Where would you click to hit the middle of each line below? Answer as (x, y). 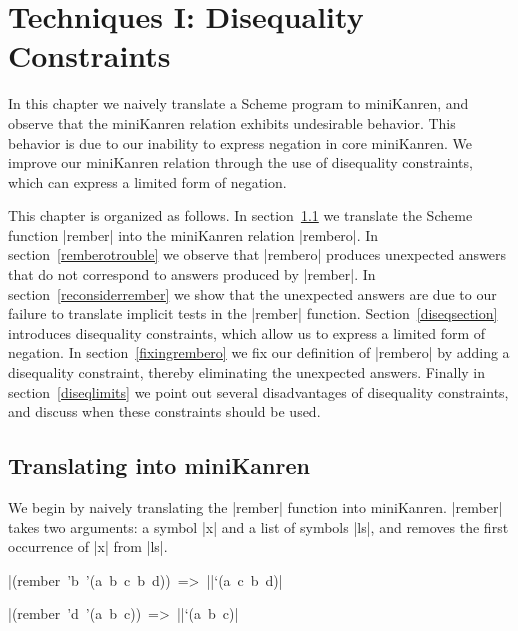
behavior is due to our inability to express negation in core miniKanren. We (240, 142)
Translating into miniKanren (159, 465)
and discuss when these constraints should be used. (164, 411)
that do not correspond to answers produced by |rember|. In (192, 274)
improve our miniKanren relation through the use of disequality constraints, (240, 162)
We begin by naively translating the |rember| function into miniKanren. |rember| (255, 507)
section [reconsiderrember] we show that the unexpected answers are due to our (252, 293)
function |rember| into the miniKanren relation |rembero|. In (193, 234)
